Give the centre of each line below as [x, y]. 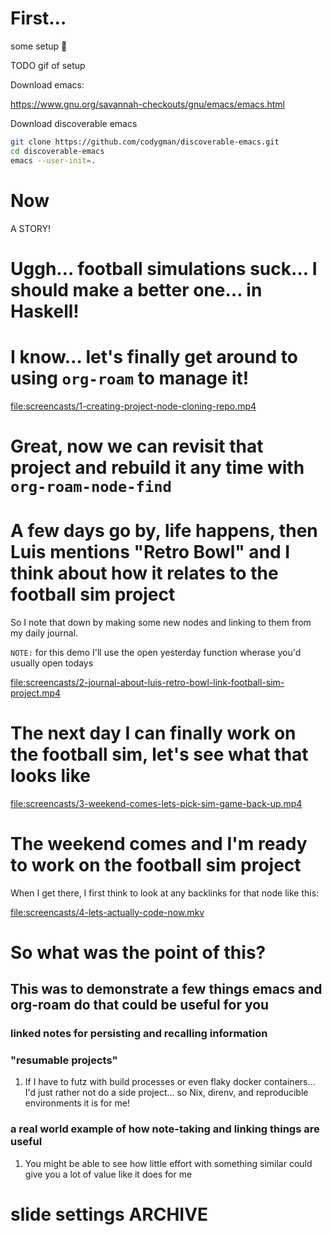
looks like [50, 775]
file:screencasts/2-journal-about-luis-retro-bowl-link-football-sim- [147, 682]
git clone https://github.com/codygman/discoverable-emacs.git [145, 142]
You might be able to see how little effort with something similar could [168, 1163]
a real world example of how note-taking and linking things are [165, 1129]
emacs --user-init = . [53, 160]
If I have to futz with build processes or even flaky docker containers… [170, 1082]
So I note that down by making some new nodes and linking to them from [161, 622]
